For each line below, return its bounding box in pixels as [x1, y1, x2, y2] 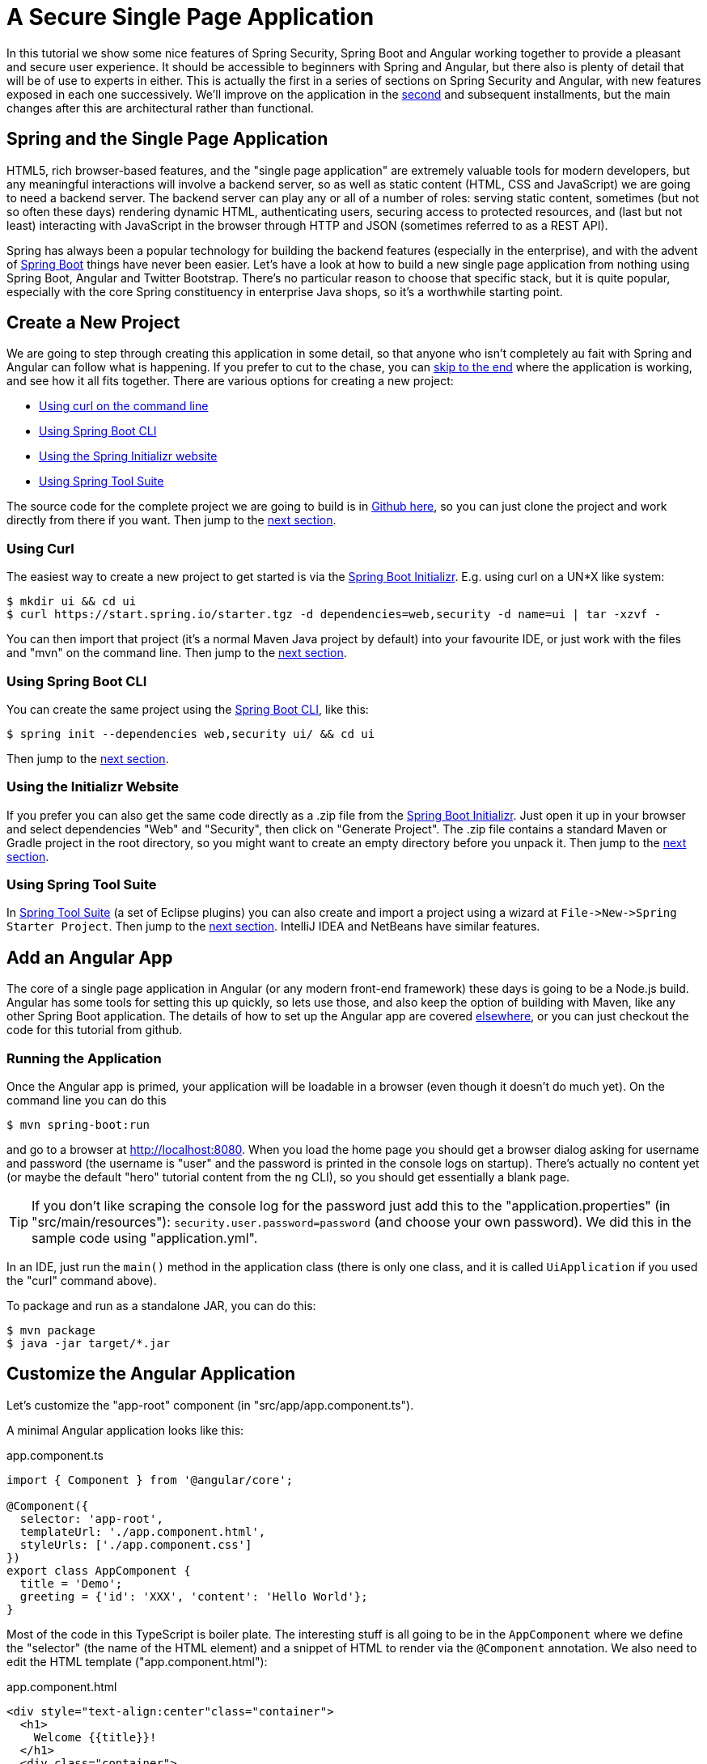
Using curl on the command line [39, 399, 209, 413]
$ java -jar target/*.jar [6, 1337, 171, 1351]
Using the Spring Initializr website [39, 449, 218, 464]
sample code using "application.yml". [32, 1230, 258, 1247]
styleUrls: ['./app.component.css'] [19, 1537, 252, 1551]
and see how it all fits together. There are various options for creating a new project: [6, 374, 454, 388]
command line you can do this [6, 1093, 167, 1108]
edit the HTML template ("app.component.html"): [6, 1654, 268, 1669]
